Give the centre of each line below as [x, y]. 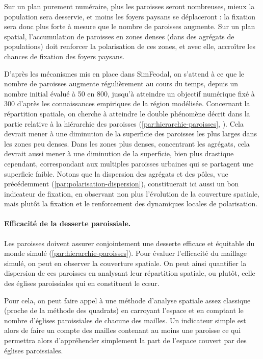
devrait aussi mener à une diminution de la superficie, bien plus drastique [119, 153]
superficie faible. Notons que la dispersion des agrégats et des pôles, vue [116, 173]
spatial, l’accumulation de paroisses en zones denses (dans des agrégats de [119, 36]
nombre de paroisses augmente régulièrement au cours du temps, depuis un [121, 83]
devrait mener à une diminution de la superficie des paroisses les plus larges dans [130, 134]
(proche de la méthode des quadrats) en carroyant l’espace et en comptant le [124, 310]
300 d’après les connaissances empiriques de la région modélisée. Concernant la [127, 103]
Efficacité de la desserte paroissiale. [68, 223]
